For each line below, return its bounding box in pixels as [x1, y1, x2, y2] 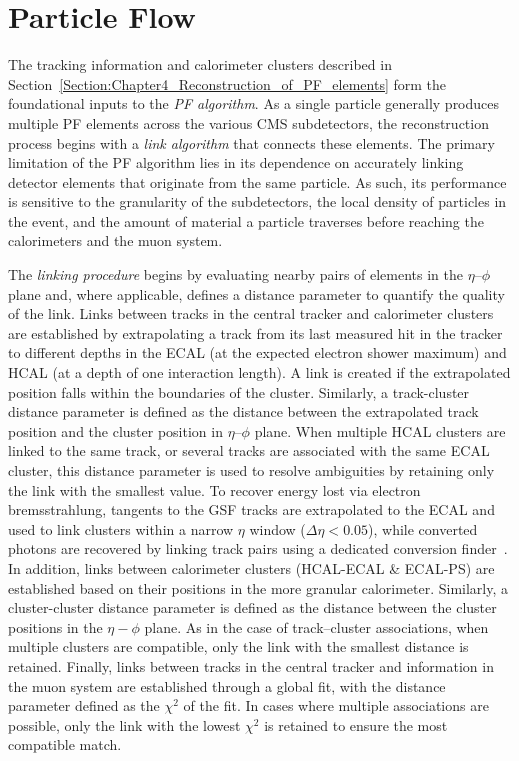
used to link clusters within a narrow [8, 518, 234, 539]
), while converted [368, 518, 478, 539]
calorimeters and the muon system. [8, 230, 223, 251]
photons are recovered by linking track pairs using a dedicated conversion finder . [8, 538, 508, 559]
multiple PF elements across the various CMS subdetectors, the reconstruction [8, 112, 489, 133]
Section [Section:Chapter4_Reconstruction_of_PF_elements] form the [8, 73, 447, 94]
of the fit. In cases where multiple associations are [183, 695, 489, 716]
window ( [249, 518, 306, 539]
